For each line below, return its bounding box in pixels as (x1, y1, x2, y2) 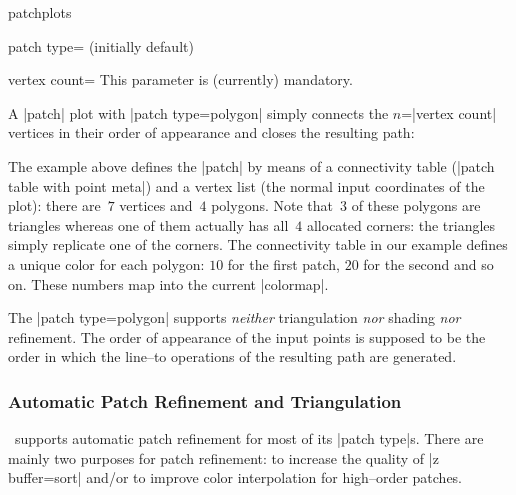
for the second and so (363, 253, 494, 274)
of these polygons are (351, 195, 481, 216)
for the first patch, (227, 253, 340, 274)
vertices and (119, 195, 193, 216)
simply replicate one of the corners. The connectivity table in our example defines (8, 234, 508, 255)
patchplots (8, 2, 72, 22)
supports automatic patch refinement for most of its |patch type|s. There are (14, 428, 484, 449)
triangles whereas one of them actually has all (8, 214, 289, 235)
